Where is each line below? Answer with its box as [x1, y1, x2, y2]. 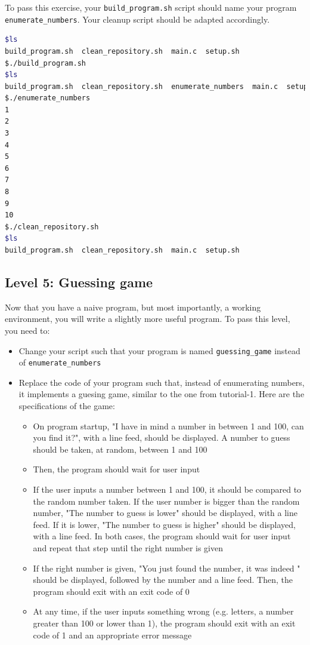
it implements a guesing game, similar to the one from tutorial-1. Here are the [18, 388, 305, 400]
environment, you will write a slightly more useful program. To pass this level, [5, 312, 290, 325]
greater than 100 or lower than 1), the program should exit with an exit [33, 616, 296, 629]
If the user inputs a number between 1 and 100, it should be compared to [33, 483, 302, 496]
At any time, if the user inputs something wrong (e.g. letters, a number [33, 605, 294, 618]
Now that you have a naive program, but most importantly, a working [5, 300, 261, 313]
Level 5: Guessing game [5, 272, 153, 291]
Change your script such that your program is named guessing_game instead [18, 344, 300, 357]
